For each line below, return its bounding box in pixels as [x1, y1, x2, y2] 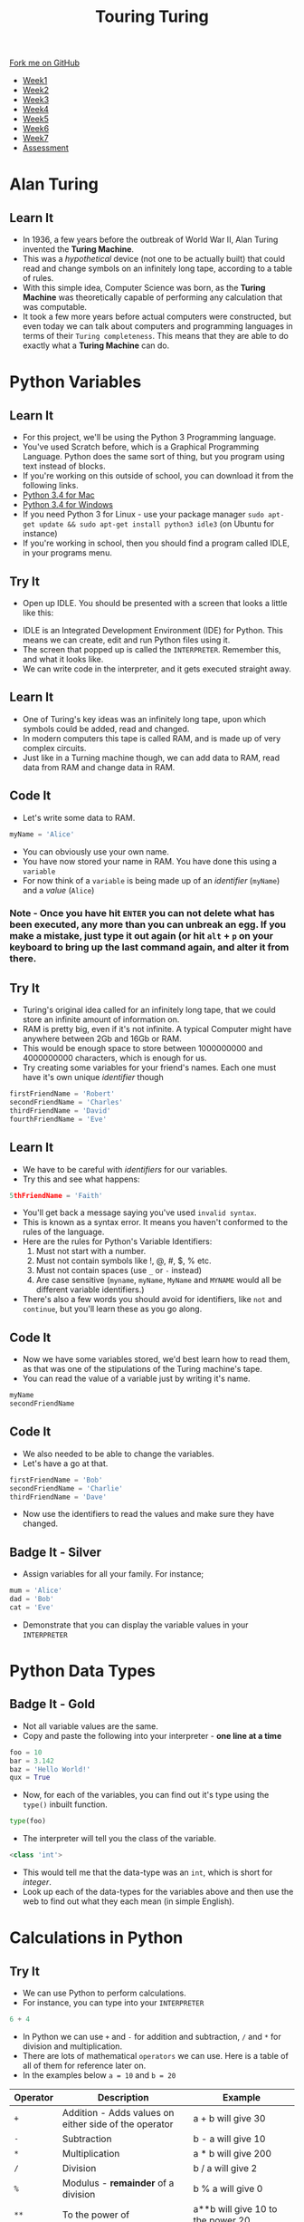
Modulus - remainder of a [62, 2177, 175, 2189]
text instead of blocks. [22, 460, 106, 472]
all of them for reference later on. [22, 2060, 147, 2071]
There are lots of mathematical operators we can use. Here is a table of [22, 2050, 290, 2061]
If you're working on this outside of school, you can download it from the [22, 470, 294, 481]
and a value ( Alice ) [22, 884, 95, 895]
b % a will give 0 [193, 2182, 263, 2195]
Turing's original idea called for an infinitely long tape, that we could [22, 1004, 276, 1016]
